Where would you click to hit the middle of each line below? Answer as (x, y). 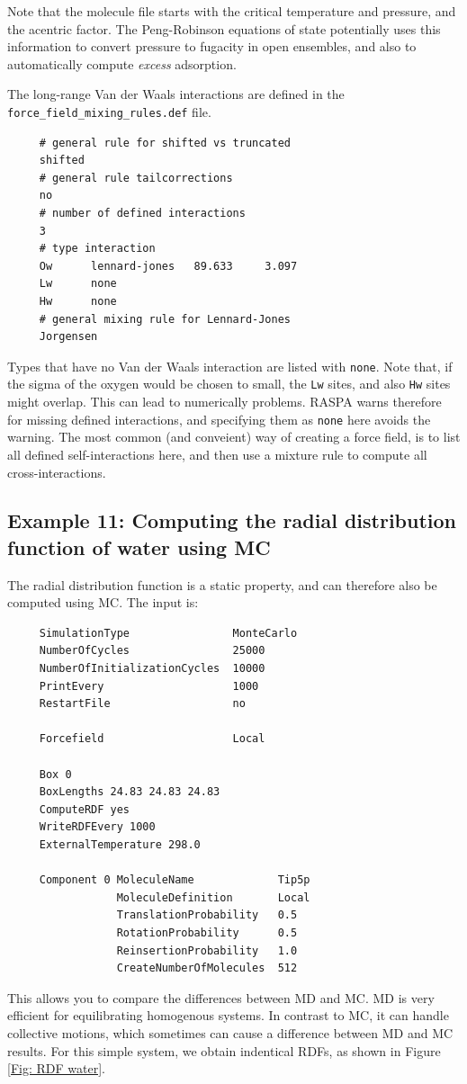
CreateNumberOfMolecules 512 (207, 968)
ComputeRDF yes (85, 809)
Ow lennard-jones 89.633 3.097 (168, 266)
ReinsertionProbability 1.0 (207, 950)
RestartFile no (142, 704)
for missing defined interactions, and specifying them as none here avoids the (219, 419)
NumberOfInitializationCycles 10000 (152, 669)
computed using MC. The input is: (103, 602)
